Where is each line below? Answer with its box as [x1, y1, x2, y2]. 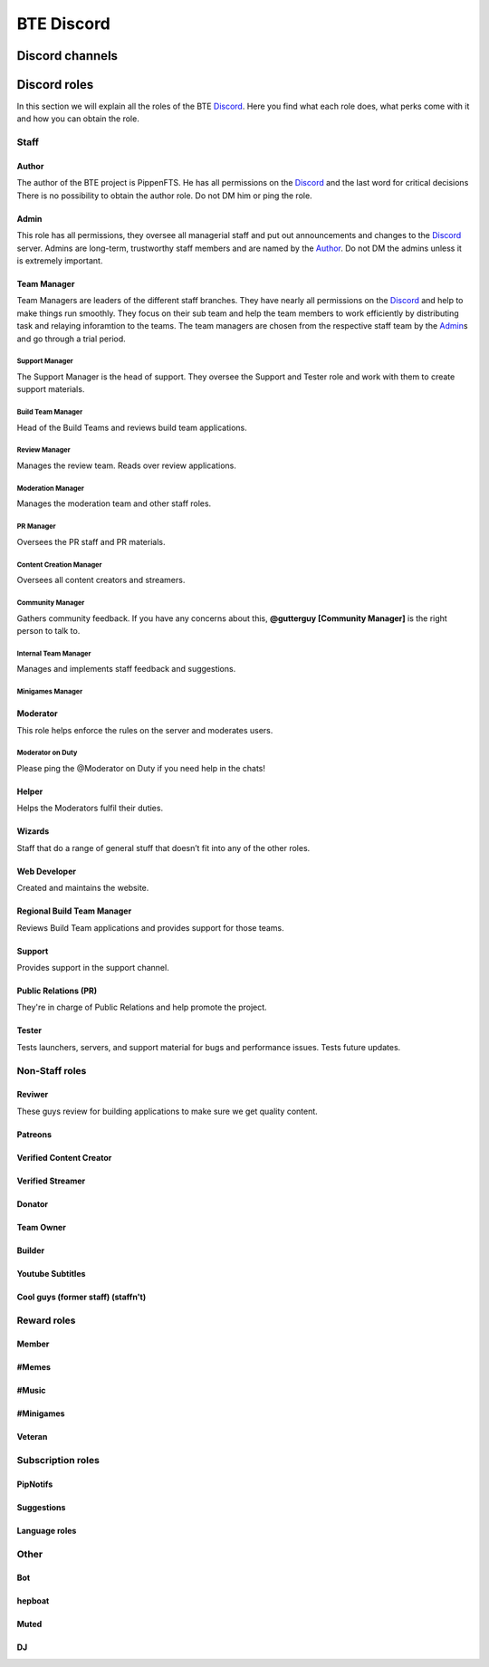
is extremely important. [16, 254, 103, 266]
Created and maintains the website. [16, 883, 149, 894]
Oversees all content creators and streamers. [16, 575, 186, 586]
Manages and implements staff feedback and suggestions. [16, 664, 236, 675]
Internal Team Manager [16, 648, 91, 658]
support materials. [16, 384, 85, 395]
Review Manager [16, 445, 72, 455]
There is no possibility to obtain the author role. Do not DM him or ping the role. [16, 190, 312, 201]
